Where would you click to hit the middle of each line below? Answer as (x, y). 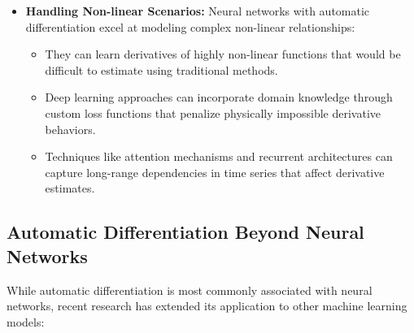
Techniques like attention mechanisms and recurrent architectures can (219, 156)
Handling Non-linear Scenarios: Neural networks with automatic (198, 11)
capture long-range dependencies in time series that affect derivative (215, 172)
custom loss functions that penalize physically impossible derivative (213, 112)
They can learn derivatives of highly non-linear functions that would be (223, 54)
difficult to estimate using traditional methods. (161, 69)
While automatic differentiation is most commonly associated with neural (190, 290)
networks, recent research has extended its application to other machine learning (207, 306)
